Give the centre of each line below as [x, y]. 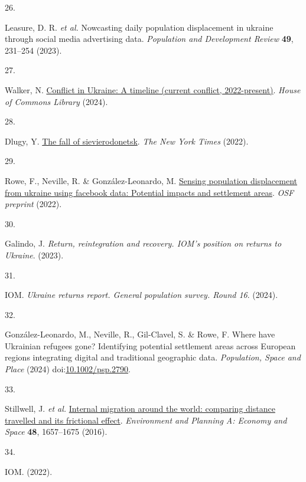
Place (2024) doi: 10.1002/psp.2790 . [68, 369]
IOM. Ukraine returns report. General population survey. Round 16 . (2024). [141, 295]
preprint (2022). [33, 204]
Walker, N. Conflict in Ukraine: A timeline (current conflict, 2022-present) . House [153, 89]
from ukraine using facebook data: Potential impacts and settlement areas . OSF [149, 192]
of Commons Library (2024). [56, 101]
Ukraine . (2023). [34, 255]
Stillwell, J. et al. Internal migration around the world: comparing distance [140, 409]
